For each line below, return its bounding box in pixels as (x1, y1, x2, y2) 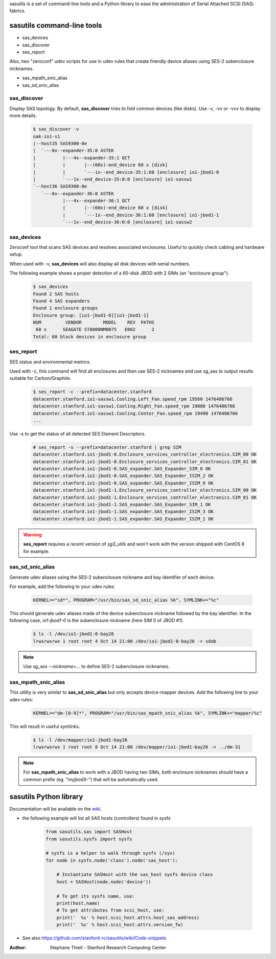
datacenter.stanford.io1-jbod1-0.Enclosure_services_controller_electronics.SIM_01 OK (33, 459, 257, 465)
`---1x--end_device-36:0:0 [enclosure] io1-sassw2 (62, 219, 192, 225)
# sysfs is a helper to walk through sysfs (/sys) (45, 850, 176, 856)
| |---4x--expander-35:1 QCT (33, 155, 130, 161)
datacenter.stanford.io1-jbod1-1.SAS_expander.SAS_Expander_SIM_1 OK (33, 501, 211, 508)
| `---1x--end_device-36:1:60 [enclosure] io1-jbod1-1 (62, 212, 219, 218)
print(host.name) (56, 900, 100, 906)
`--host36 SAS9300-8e (33, 184, 87, 189)
